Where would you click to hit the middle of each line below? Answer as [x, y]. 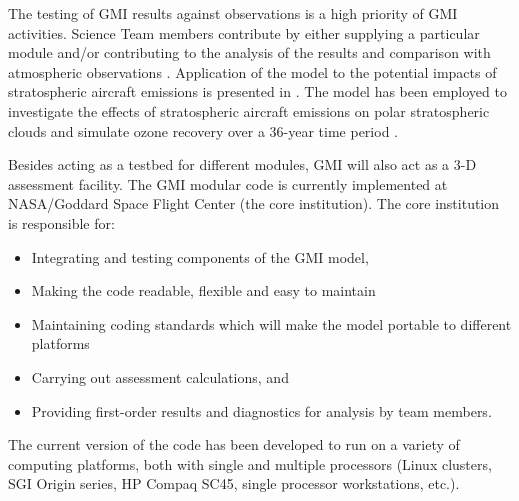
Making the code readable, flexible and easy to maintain [203, 290]
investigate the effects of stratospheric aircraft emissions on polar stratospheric [249, 110]
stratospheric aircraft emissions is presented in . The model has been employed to [257, 91]
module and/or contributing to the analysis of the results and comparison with [249, 52]
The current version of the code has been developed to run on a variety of [234, 444]
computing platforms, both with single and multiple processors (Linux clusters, [250, 463]
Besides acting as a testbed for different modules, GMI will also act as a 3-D [242, 164]
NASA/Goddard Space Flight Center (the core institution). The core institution [254, 203]
